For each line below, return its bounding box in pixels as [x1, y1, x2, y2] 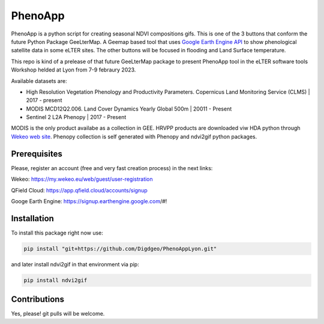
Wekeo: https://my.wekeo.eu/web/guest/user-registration [11, 176, 153, 183]
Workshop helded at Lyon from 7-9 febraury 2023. [11, 66, 136, 73]
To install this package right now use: [11, 229, 103, 236]
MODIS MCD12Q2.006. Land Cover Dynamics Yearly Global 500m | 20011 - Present [26, 105, 232, 112]
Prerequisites [11, 148, 62, 159]
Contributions [11, 295, 64, 305]
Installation [11, 213, 54, 224]
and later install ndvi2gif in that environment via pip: [11, 260, 139, 267]
